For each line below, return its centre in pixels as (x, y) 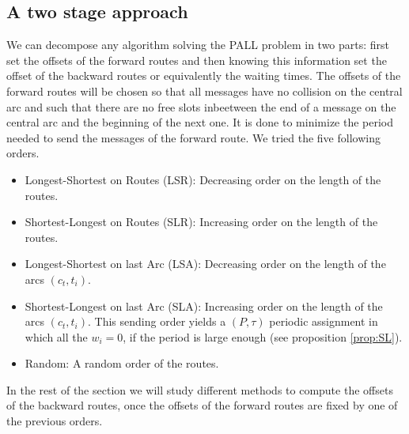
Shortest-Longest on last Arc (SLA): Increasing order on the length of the (204, 306)
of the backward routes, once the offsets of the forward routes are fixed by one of (202, 405)
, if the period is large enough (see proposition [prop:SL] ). (263, 336)
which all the (56, 336)
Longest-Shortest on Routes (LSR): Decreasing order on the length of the (203, 179)
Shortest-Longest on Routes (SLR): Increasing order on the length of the (201, 222)
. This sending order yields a (157, 321)
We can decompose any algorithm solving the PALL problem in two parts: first (198, 45)
